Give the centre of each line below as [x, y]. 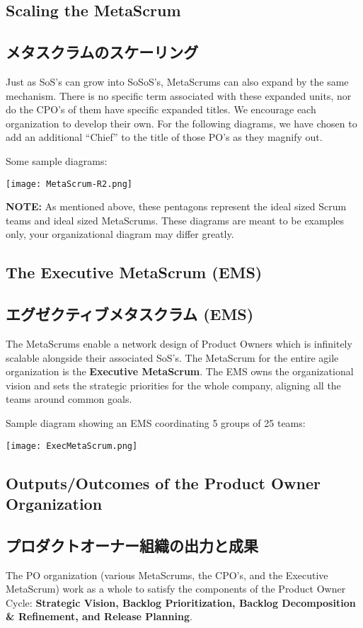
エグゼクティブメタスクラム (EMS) [130, 314]
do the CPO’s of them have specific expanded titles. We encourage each [161, 109]
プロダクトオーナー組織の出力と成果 [132, 545]
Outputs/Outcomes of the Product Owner [163, 483]
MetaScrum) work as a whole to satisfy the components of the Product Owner [176, 589]
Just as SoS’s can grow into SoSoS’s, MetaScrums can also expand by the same [177, 81]
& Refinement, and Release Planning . [99, 616]
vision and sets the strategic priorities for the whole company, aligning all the [173, 385]
